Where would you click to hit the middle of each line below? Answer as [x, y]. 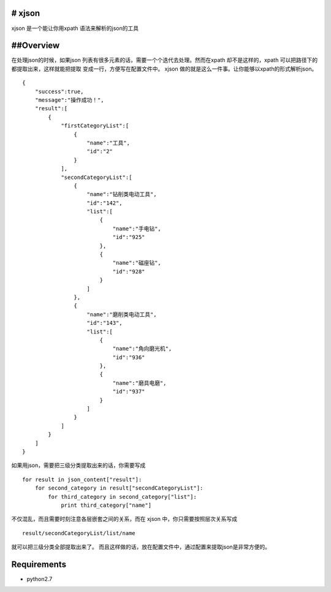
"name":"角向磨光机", [142, 349]
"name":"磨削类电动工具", [122, 314]
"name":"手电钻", [137, 229]
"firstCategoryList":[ [95, 126]
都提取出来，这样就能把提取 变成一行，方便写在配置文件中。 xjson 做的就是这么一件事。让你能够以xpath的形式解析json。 [164, 69]
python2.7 [40, 579]
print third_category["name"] [106, 505]
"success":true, [59, 91]
